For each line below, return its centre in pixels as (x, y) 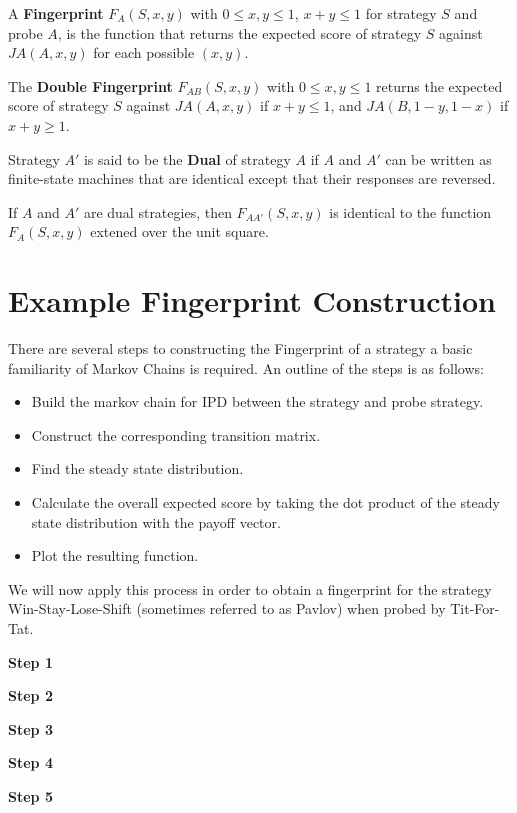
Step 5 (30, 795)
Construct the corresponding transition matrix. (176, 434)
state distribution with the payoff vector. (156, 521)
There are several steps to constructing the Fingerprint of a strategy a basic (240, 348)
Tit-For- (475, 608)
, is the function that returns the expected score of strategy (239, 32)
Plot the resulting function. (115, 555)
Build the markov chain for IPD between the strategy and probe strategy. (257, 401)
